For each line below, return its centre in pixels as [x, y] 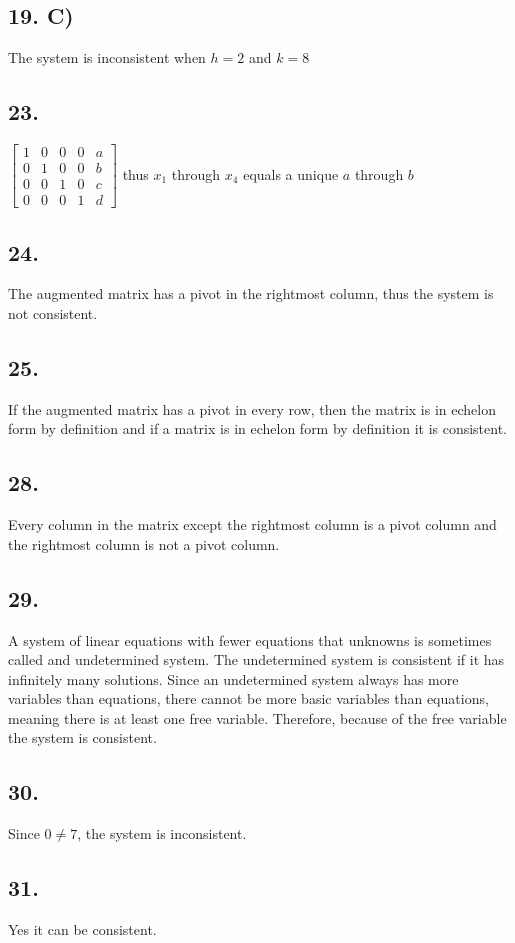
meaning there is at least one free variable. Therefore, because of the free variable [257, 717]
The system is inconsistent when [107, 57]
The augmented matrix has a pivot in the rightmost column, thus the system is [251, 293]
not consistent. [53, 312]
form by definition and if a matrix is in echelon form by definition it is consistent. [258, 428]
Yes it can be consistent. [82, 929]
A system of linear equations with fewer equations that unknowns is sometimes [250, 639]
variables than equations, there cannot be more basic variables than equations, [248, 698]
